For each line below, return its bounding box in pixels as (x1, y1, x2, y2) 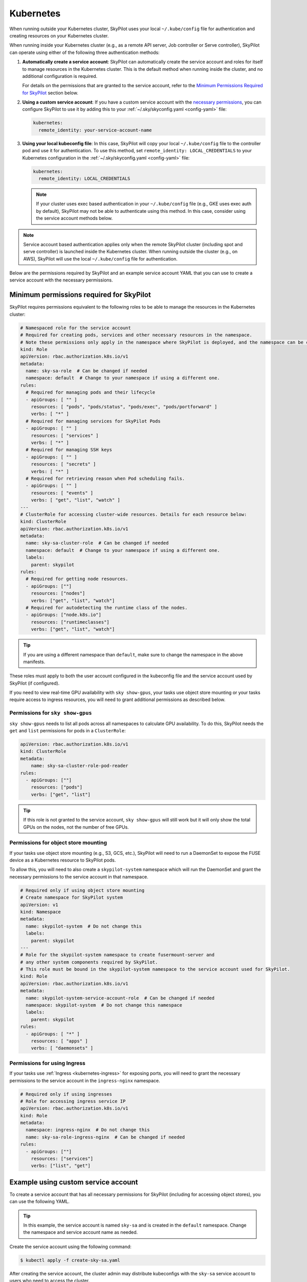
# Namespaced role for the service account (20, 325, 131, 331)
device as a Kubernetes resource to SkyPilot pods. (9, 857, 116, 864)
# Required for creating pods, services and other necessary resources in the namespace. (20, 332, 253, 338)
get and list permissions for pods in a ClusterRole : (9, 728, 126, 734)
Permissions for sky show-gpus (9, 709, 92, 716)
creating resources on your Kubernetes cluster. (9, 32, 109, 38)
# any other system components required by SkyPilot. (20, 959, 158, 965)
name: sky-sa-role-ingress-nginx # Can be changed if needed (26, 1134, 185, 1140)
